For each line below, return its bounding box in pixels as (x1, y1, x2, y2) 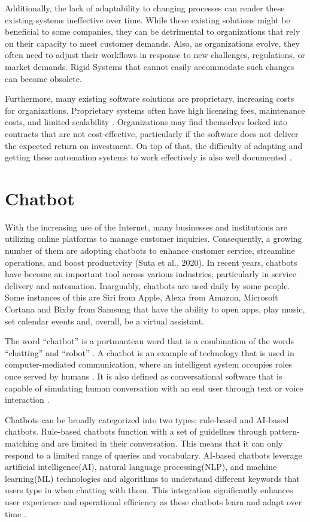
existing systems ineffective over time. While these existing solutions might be (5, 13, 290, 26)
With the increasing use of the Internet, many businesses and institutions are (5, 220, 288, 233)
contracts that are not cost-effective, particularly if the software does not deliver (5, 127, 299, 139)
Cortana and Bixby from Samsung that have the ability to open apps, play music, (5, 303, 305, 315)
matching (5, 436, 39, 449)
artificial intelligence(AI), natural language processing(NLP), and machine (5, 460, 277, 473)
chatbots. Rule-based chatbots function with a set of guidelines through (5, 425, 268, 438)
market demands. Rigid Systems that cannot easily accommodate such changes (5, 60, 294, 72)
